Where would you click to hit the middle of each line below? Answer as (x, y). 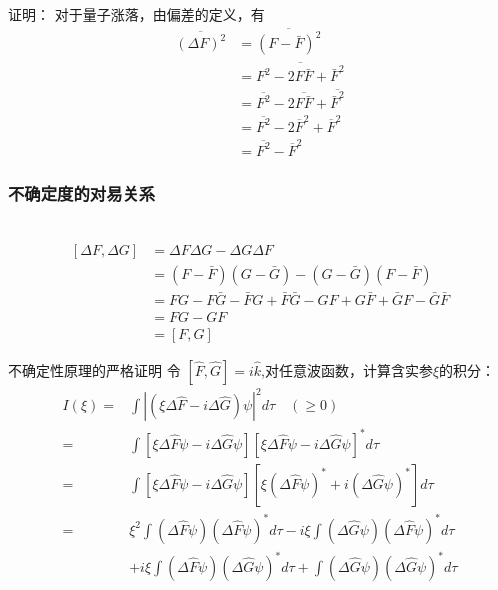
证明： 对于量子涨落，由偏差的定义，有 (136, 13)
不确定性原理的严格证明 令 (94, 369)
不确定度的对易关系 (82, 192)
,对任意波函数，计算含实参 (347, 369)
